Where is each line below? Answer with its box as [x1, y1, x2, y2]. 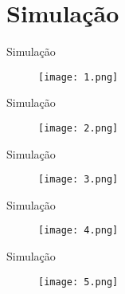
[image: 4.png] [38, 225, 119, 237]
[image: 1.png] [38, 71, 119, 83]
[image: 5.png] [38, 276, 119, 288]
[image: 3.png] [38, 174, 119, 186]
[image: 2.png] [38, 122, 119, 134]
